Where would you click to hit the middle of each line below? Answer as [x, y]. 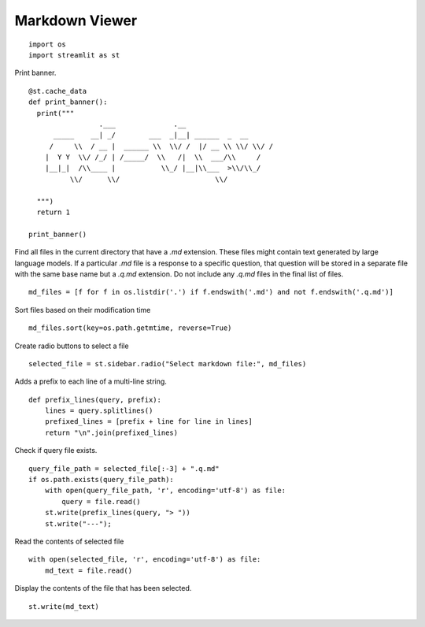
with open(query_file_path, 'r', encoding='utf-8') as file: [165, 491]
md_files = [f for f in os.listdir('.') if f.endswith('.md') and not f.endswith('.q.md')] [211, 292]
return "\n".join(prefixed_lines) [111, 432]
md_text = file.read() [89, 570]
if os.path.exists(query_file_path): [102, 480]
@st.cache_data [58, 91]
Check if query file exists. [56, 451]
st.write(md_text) [64, 606]
